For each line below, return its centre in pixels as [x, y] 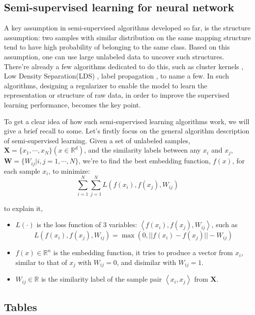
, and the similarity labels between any [142, 150]
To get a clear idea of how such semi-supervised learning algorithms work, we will [127, 121]
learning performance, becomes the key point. [72, 104]
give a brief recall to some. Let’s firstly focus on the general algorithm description [127, 131]
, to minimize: [69, 171]
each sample [22, 171]
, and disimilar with [146, 262]
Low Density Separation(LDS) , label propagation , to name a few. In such [116, 76]
